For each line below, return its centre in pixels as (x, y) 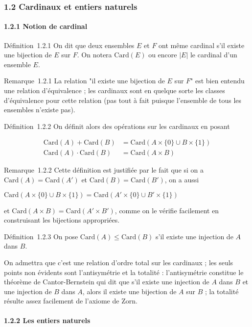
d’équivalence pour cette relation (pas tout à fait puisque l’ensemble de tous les (123, 100)
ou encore (163, 55)
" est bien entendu (218, 81)
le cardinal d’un (214, 55)
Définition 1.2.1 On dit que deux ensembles (69, 45)
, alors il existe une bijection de (129, 291)
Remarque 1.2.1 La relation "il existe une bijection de (84, 81)
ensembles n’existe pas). (40, 110)
